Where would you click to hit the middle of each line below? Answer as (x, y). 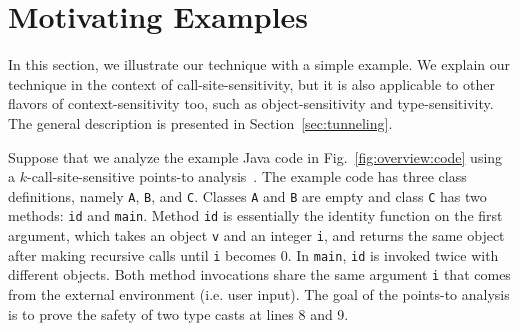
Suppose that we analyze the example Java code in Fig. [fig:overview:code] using (255, 156)
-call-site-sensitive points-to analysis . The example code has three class (246, 176)
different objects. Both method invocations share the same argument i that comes (259, 274)
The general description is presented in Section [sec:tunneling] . (200, 122)
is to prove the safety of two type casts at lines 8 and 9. (178, 313)
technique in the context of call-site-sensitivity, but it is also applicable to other (251, 83)
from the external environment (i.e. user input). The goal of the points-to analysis (259, 293)
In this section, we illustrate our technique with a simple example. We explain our (259, 64)
